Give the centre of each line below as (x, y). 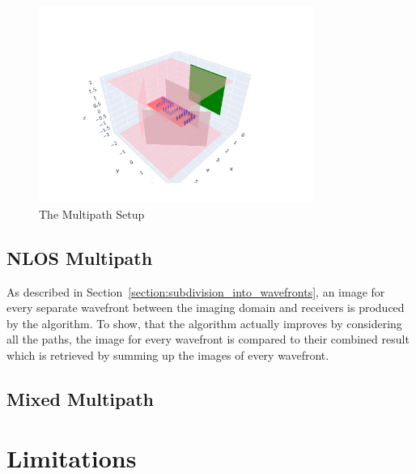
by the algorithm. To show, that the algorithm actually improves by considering (204, 323)
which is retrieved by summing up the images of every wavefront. (168, 354)
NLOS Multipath (80, 257)
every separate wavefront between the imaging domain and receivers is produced (206, 307)
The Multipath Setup (92, 214)
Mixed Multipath (81, 398)
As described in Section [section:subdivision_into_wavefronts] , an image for (196, 291)
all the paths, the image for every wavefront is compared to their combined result (208, 339)
